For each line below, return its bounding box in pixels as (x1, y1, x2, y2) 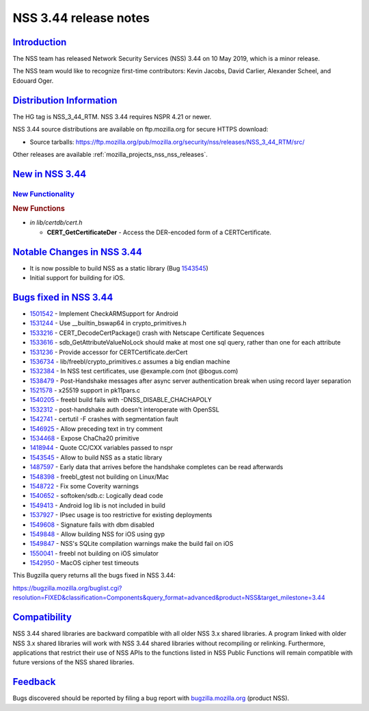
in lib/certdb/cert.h (29, 219, 83, 227)
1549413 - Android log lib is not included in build (29, 501, 165, 510)
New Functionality (12, 189, 75, 199)
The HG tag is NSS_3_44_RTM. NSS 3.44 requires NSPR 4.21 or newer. (12, 112, 212, 121)
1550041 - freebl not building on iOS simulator (29, 549, 159, 558)
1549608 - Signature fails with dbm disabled (29, 521, 155, 529)
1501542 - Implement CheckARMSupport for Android (29, 309, 178, 318)
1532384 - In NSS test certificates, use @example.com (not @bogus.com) (29, 367, 238, 375)
